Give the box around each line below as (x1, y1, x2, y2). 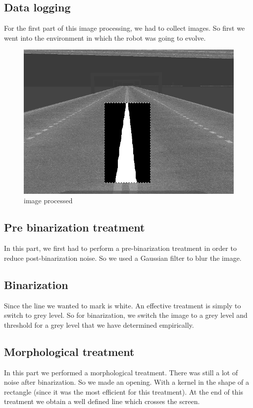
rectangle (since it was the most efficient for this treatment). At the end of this (4, 386, 244, 397)
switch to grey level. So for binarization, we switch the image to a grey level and (4, 310, 248, 320)
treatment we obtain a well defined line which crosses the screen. (4, 396, 200, 407)
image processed (24, 195, 73, 206)
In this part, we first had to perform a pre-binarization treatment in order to (4, 243, 237, 253)
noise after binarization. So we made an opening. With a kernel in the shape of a (4, 377, 249, 387)
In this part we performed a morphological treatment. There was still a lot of (4, 367, 238, 377)
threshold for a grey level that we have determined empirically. (4, 319, 194, 330)
